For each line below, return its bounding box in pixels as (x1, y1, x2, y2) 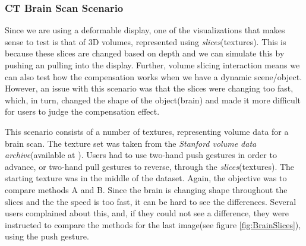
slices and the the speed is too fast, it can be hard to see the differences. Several (5, 195, 296, 207)
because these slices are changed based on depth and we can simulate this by (5, 47, 285, 59)
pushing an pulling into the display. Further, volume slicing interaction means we (5, 59, 300, 71)
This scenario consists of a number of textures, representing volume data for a (5, 125, 289, 137)
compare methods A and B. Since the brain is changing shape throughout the (5, 183, 288, 195)
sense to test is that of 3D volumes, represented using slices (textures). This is (5, 35, 286, 48)
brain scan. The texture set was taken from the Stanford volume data (5, 137, 257, 149)
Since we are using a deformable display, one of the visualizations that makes (5, 24, 285, 36)
